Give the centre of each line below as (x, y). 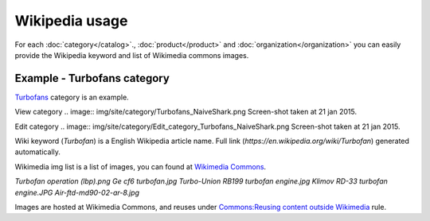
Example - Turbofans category (92, 78)
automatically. (38, 152)
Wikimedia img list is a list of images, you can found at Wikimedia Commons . (141, 166)
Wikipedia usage (71, 21)
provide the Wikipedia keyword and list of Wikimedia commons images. (132, 55)
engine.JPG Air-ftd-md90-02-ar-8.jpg (77, 192)
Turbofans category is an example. (72, 97)
